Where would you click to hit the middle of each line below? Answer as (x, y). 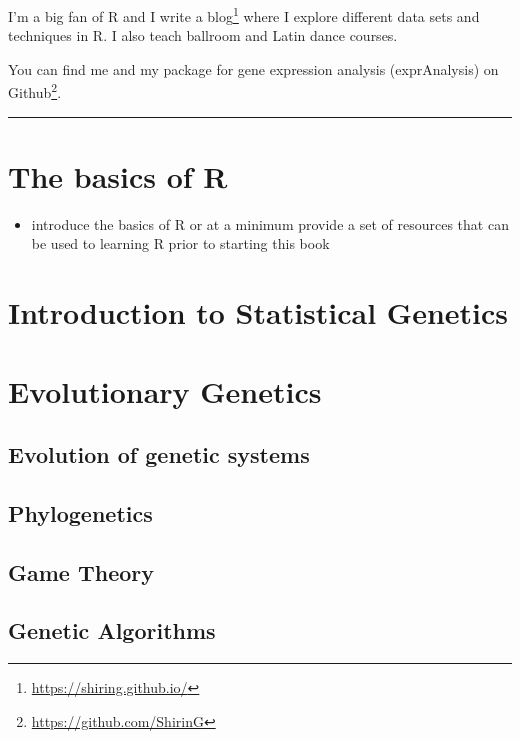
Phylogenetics (80, 512)
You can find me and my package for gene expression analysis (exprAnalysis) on (253, 68)
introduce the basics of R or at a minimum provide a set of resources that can (270, 223)
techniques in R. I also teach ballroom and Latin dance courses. (203, 35)
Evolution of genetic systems (159, 454)
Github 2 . (35, 91)
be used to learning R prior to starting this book (180, 243)
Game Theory (81, 571)
